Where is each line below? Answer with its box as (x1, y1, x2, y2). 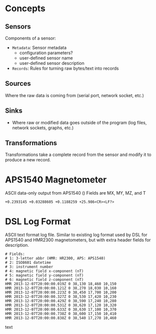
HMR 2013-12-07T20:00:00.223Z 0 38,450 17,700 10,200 (5, 290, 117, 295)
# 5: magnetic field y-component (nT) (5, 273, 84, 278)
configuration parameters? (19, 50, 73, 56)
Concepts (5, 3, 45, 14)
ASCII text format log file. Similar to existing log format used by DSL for (5, 232, 148, 238)
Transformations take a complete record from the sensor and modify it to (5, 152, 152, 157)
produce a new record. (5, 157, 51, 163)
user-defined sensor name (19, 55, 73, 61)
